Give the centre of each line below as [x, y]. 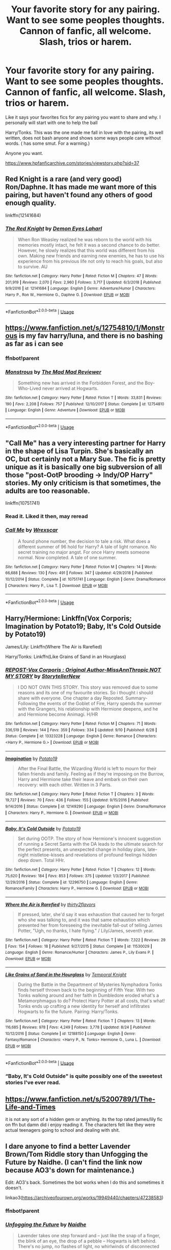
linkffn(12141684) [23, 215]
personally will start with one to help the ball [51, 122]
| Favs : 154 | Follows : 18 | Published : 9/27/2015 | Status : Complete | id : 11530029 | [79, 946]
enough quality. [31, 203]
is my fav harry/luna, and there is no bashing [91, 336]
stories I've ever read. [33, 1083]
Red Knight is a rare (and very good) [64, 179]
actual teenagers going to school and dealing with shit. [63, 1130]
